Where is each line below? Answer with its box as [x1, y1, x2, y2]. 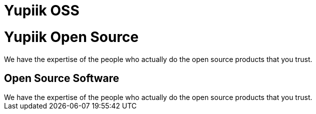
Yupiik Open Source [4, 28, 139, 45]
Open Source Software [4, 71, 119, 84]
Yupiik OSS [4, 2, 79, 19]
